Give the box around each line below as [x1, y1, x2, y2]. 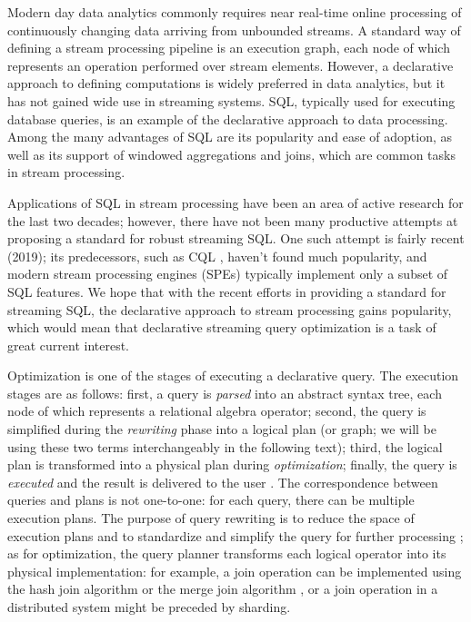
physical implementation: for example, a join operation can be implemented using [7, 561, 462, 580]
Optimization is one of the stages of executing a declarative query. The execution [7, 366, 459, 385]
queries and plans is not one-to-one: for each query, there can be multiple [7, 490, 415, 509]
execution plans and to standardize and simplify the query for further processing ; [7, 526, 464, 545]
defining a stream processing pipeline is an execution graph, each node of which [7, 38, 450, 57]
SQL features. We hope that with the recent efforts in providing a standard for [7, 281, 446, 301]
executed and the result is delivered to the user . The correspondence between [7, 472, 438, 491]
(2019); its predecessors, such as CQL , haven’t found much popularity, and [7, 246, 427, 265]
